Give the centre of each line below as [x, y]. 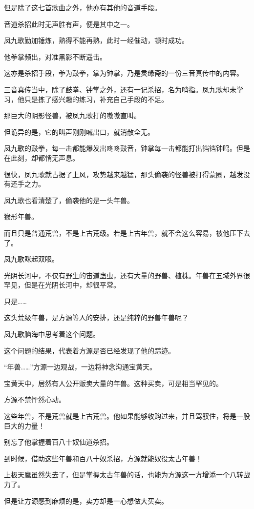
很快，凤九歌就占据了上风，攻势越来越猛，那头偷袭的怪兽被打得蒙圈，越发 [124, 174]
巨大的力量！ [24, 425]
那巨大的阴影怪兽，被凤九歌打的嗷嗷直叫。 [72, 115]
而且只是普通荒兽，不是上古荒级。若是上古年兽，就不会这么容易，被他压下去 [127, 233]
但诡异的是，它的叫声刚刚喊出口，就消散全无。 [79, 132]
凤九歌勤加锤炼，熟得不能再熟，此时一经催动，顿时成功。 [96, 40]
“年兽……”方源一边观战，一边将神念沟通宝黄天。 [80, 367]
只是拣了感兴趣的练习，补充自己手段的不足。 [96, 99]
